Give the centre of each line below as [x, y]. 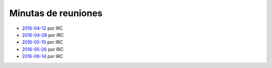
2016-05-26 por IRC [43, 49]
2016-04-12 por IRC [42, 28]
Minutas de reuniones [56, 13]
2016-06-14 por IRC [42, 56]
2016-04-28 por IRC [43, 35]
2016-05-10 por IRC [42, 42]
